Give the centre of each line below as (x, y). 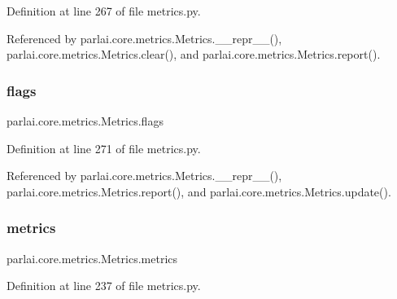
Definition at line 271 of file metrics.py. (104, 148)
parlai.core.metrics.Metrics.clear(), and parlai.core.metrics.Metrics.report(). (194, 54)
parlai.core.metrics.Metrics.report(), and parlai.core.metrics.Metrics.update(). (199, 191)
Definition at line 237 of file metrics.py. (104, 286)
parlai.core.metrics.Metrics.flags (85, 121)
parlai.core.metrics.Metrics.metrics (92, 258)
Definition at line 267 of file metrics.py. (104, 11)
